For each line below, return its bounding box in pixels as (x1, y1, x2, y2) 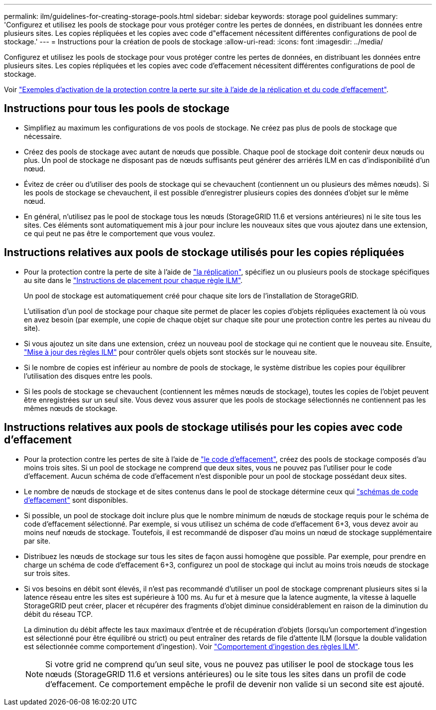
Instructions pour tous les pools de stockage (4, 102, 230, 115)
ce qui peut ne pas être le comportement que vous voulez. (24, 229, 216, 238)
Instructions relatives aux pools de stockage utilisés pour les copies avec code (4, 421, 403, 434)
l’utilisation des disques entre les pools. (24, 371, 153, 380)
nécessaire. (24, 132, 62, 141)
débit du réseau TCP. (24, 609, 93, 618)
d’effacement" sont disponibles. (24, 495, 128, 504)
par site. (24, 536, 51, 545)
